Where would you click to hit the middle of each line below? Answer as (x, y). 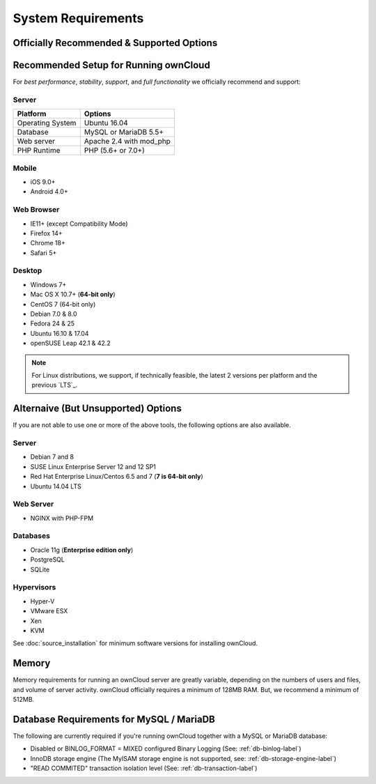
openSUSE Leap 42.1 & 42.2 (70, 343)
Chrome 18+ (48, 243)
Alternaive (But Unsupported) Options (97, 409)
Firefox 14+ (46, 233)
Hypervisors (34, 587)
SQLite (40, 569)
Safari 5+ (44, 253)
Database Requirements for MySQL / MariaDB (114, 719)
